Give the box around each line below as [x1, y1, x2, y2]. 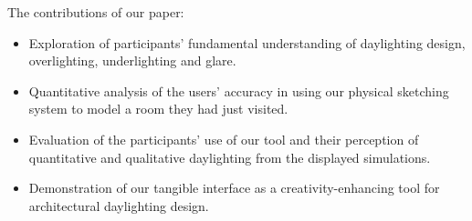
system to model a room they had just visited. [28, 99, 288, 118]
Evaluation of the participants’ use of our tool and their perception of [28, 129, 419, 148]
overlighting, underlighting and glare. [28, 51, 236, 70]
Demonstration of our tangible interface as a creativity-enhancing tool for [28, 178, 440, 197]
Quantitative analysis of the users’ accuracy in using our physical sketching [28, 81, 449, 100]
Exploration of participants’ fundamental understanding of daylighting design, [28, 33, 466, 52]
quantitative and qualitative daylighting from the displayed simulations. [28, 147, 431, 166]
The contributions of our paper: [7, 3, 184, 21]
